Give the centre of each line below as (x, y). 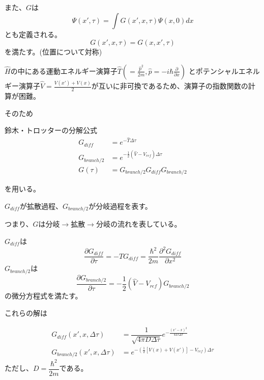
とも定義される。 (33, 34)
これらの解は (26, 313)
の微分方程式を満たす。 (43, 296)
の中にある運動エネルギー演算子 (64, 71)
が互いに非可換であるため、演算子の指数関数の (170, 86)
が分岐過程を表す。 (120, 206)
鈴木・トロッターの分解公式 (51, 130)
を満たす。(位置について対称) (53, 52)
